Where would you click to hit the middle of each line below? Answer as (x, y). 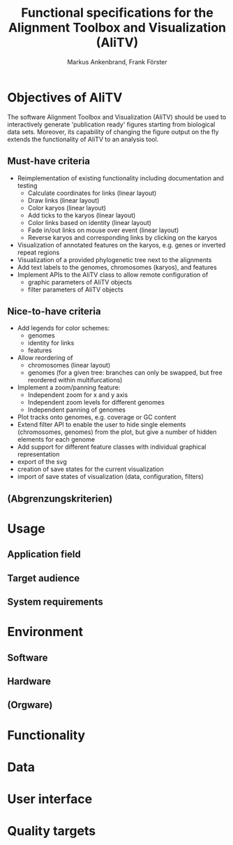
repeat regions (38, 252)
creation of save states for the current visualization (90, 469)
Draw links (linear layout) (63, 200)
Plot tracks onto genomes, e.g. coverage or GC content (97, 417)
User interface (50, 799)
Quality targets (52, 831)
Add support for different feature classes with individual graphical (112, 447)
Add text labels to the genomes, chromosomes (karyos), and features (117, 267)
